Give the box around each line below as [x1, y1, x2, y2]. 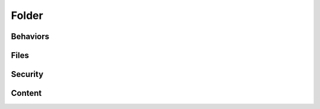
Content [11, 88, 42, 98]
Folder [11, 9, 44, 22]
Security [11, 69, 44, 79]
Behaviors [11, 31, 50, 41]
